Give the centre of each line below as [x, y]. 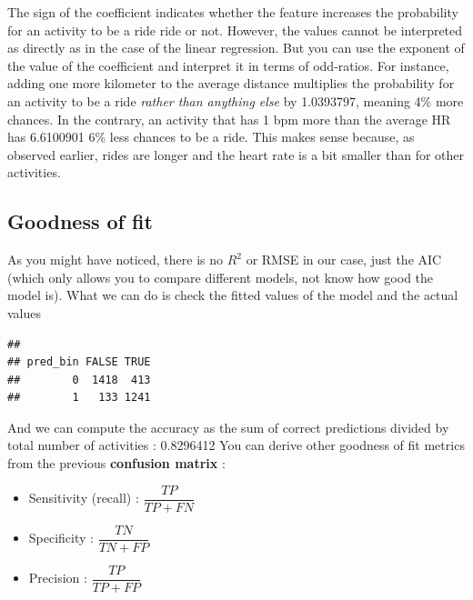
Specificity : [61, 538]
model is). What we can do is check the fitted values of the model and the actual [233, 295]
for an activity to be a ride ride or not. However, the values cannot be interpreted [235, 30]
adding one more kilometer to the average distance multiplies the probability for [231, 83]
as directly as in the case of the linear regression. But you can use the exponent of [236, 48]
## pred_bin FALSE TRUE [79, 362]
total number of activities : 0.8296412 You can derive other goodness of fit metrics [236, 445]
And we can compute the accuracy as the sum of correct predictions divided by [228, 427]
